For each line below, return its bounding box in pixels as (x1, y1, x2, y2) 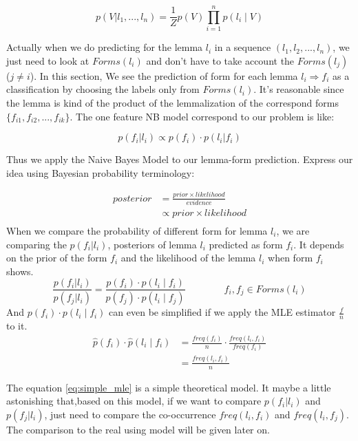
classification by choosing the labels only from (6, 82, 200, 96)
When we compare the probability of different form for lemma (6, 224, 268, 237)
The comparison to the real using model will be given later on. (6, 422, 270, 436)
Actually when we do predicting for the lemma (6, 40, 203, 54)
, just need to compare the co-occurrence (44, 407, 216, 421)
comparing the (6, 237, 67, 251)
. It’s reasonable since (253, 82, 344, 96)
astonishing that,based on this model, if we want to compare (6, 394, 262, 408)
